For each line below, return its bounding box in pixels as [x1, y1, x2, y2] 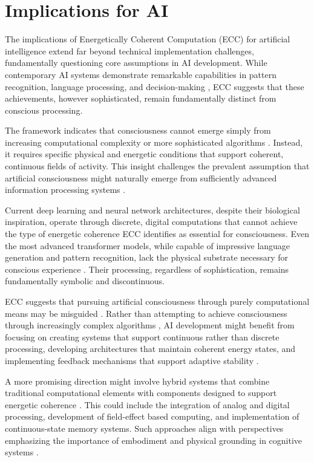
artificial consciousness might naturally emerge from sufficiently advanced [5, 171, 277, 184]
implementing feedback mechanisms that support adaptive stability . [5, 354, 259, 366]
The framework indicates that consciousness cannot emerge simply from [5, 124, 271, 137]
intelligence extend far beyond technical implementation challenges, [5, 44, 254, 57]
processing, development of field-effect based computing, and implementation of [5, 410, 299, 423]
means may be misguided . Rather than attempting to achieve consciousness [5, 307, 287, 319]
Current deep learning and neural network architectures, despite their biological [5, 203, 300, 216]
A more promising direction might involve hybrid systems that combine [5, 374, 270, 387]
